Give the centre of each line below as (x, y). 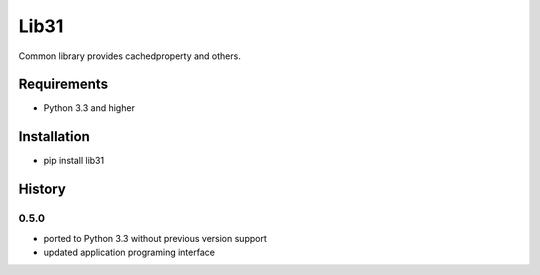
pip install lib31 (74, 161)
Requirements (63, 84)
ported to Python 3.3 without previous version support (155, 238)
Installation (54, 136)
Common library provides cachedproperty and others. (130, 56)
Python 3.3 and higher (89, 108)
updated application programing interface (129, 252)
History (42, 189)
